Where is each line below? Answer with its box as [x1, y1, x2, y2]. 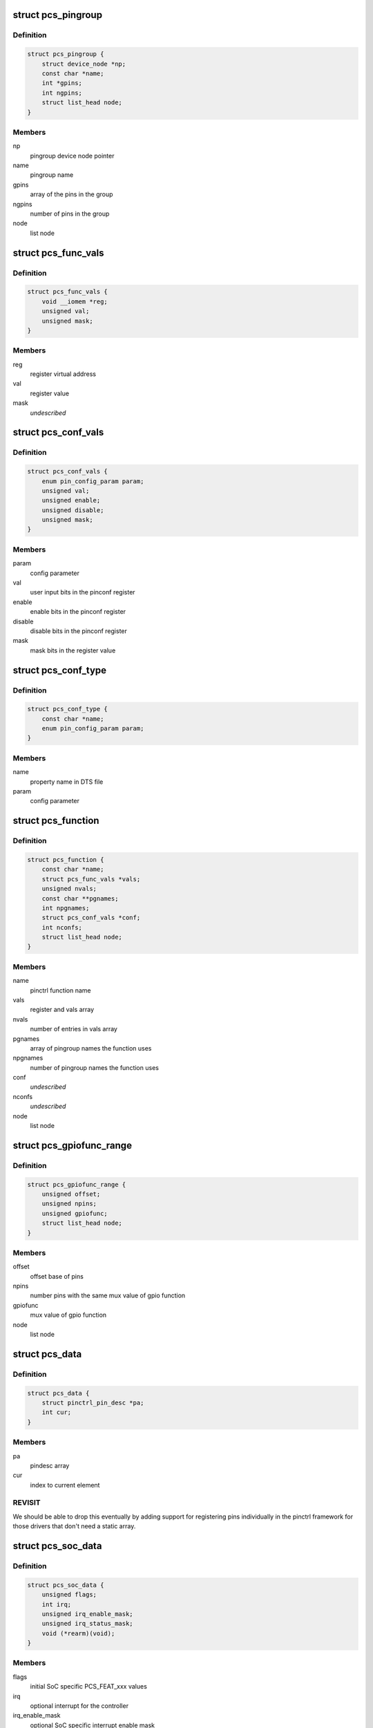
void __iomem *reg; [41, 297, 108, 306]
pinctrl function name [30, 986, 91, 995]
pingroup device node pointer [30, 151, 115, 160]
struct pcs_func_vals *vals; [41, 875, 141, 883]
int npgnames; [41, 904, 90, 912]
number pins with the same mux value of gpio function [30, 1291, 186, 1299]
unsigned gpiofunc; [41, 1210, 108, 1217]
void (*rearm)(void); [41, 1629, 115, 1637]
